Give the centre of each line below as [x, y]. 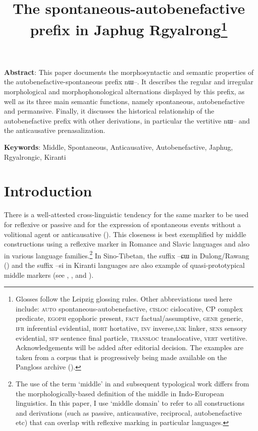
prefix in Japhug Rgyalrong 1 [129, 29]
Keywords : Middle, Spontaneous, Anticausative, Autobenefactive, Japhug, [119, 147]
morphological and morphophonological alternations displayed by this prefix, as [124, 92]
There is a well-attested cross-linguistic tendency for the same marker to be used [126, 215]
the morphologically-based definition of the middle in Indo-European [120, 393]
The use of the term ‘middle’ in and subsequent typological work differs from [132, 383]
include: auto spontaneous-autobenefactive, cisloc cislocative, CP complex [129, 308]
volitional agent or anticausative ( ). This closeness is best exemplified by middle [125, 234]
